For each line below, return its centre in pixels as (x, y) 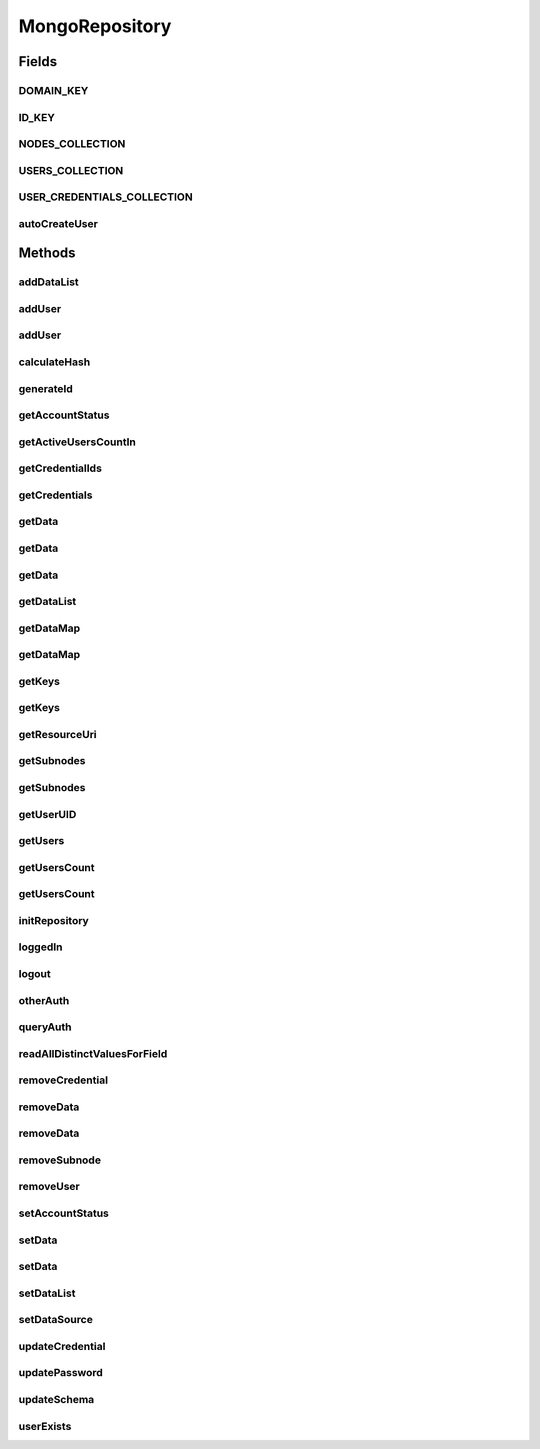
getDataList (47, 602)
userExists (45, 1426)
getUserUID (47, 814)
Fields (38, 61)
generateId (46, 388)
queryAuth (45, 1027)
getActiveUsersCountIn (77, 442)
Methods (47, 253)
